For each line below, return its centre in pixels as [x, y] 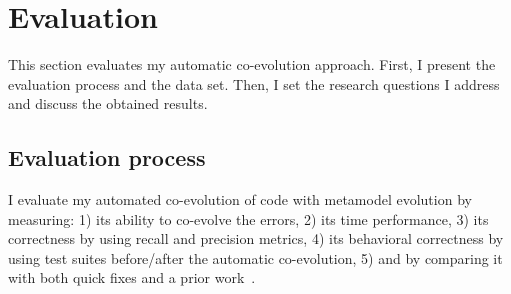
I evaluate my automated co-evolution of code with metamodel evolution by [240, 199]
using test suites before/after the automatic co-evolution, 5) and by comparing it [255, 257]
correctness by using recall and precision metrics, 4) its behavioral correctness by [256, 238]
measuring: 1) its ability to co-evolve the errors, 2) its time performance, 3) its [248, 218]
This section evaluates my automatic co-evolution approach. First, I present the [252, 64]
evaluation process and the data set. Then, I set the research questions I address [254, 83]
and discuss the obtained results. [108, 103]
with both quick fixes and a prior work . [132, 277]
